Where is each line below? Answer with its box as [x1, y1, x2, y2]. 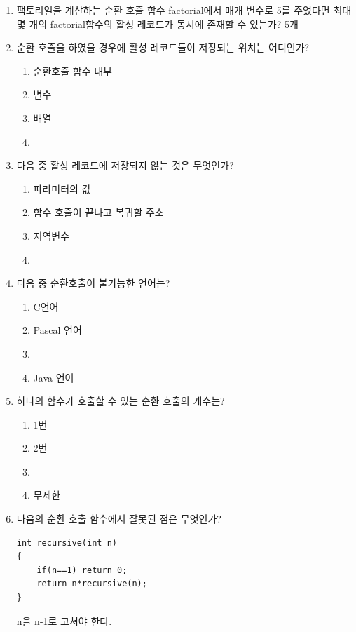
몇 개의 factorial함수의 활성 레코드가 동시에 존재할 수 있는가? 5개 [16, 16, 299, 31]
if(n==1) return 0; [36, 565, 128, 575]
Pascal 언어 [33, 323, 82, 337]
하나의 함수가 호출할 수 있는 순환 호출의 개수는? [16, 394, 225, 408]
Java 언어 [33, 370, 74, 384]
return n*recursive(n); [36, 579, 147, 589]
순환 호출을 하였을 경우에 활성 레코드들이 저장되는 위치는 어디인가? [16, 40, 310, 55]
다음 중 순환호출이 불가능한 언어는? [16, 276, 170, 290]
